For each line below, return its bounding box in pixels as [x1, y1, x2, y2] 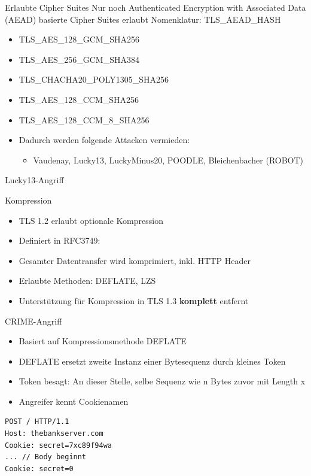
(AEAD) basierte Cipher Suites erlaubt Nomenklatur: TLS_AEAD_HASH [5, 13, 281, 25]
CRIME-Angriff [5, 314, 62, 327]
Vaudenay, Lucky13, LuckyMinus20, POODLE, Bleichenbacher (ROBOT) [33, 153, 304, 166]
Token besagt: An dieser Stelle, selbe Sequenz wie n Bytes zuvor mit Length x [19, 375, 306, 387]
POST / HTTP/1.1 [5, 417, 69, 426]
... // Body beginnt [5, 453, 87, 462]
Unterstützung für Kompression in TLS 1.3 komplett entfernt [19, 294, 249, 307]
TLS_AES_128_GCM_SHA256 [19, 33, 139, 46]
